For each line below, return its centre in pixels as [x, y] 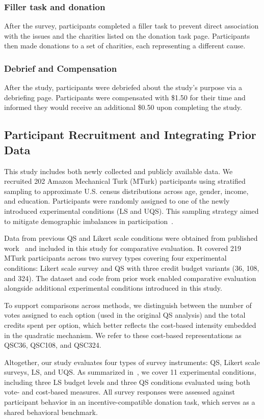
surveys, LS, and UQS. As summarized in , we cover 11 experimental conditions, [130, 372]
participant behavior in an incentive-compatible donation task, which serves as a [130, 402]
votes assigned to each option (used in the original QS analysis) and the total [125, 315]
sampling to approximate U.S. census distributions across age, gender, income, [126, 191]
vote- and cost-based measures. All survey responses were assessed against [120, 392]
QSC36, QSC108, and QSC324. [53, 345]
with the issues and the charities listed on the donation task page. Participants [127, 35]
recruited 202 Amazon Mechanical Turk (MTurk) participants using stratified [125, 181]
